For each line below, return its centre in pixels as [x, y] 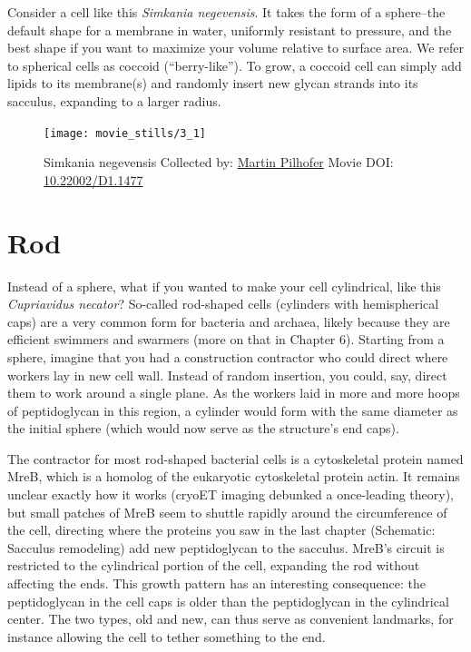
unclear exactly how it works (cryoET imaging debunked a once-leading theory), [231, 494]
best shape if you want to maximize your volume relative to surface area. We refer [235, 48]
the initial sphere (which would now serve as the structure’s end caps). [203, 428]
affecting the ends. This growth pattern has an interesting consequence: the [216, 583]
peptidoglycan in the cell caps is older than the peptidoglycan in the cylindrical [228, 601]
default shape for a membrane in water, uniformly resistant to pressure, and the [230, 30]
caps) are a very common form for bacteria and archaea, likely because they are [229, 321]
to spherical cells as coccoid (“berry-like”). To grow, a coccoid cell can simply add [235, 65]
